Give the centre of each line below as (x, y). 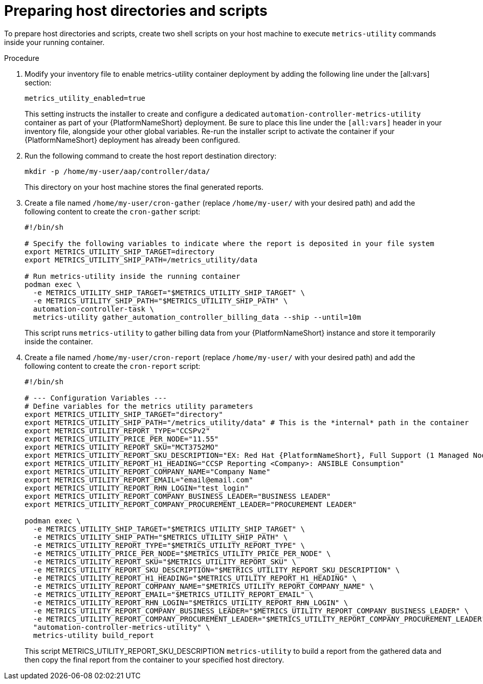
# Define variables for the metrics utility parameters (139, 406)
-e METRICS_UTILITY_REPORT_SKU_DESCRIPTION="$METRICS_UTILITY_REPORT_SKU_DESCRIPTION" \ (216, 570)
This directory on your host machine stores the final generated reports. (144, 187)
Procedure (22, 58)
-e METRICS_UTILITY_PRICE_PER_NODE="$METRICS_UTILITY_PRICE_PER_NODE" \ (182, 553)
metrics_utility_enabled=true (85, 98)
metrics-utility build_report (93, 635)
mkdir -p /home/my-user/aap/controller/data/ (117, 171)
